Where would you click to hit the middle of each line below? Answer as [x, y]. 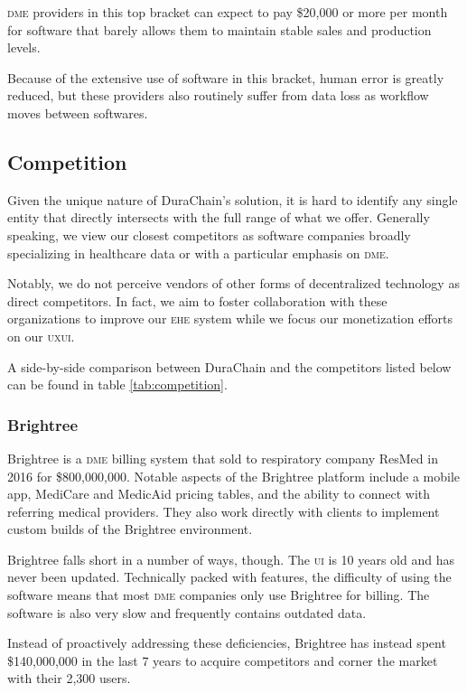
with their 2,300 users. [69, 678]
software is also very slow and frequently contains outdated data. [187, 612]
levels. [24, 47]
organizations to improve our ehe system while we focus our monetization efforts [230, 318]
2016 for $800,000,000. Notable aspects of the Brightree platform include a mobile [234, 476]
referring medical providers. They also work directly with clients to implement [224, 511]
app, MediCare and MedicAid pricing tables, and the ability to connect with [219, 494]
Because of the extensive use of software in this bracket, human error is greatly [226, 77]
